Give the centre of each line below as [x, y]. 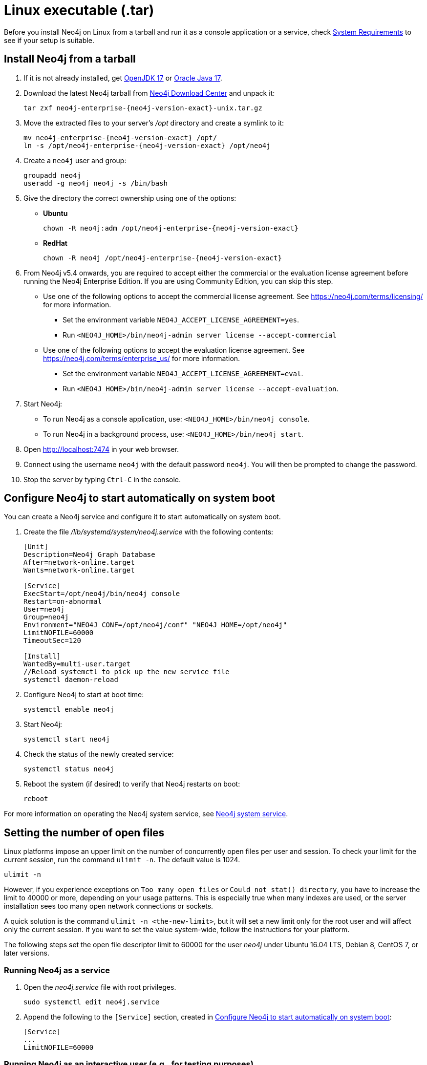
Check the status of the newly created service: [99, 754]
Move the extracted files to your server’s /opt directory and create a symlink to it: [154, 123]
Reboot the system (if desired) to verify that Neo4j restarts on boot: [132, 784]
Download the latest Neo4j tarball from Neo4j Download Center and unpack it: [149, 93]
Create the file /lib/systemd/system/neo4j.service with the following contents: [149, 532]
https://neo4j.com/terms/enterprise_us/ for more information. [142, 358]
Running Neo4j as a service [57, 970]
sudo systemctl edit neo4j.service [92, 1002]
